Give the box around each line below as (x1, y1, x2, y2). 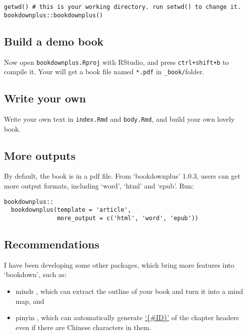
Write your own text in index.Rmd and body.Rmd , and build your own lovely (4, 114, 235, 124)
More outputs (4, 147, 76, 163)
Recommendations (4, 237, 99, 252)
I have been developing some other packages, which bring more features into (4, 259, 235, 270)
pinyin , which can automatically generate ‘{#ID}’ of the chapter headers (15, 312, 239, 323)
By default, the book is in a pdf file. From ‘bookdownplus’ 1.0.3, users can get (4, 171, 241, 181)
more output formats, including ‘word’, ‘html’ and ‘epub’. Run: (4, 181, 194, 191)
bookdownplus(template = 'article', (11, 206, 131, 214)
